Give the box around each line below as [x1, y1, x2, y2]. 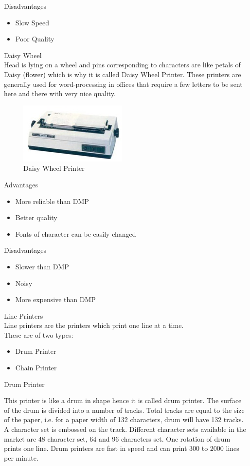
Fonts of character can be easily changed [15, 228, 136, 239]
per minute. [4, 452, 38, 463]
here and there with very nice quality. [4, 88, 116, 99]
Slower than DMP [15, 261, 69, 271]
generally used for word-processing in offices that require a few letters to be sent [4, 79, 243, 89]
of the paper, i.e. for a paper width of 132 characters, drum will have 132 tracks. [4, 414, 244, 425]
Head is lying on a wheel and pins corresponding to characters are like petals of [4, 60, 241, 70]
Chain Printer [15, 363, 57, 373]
